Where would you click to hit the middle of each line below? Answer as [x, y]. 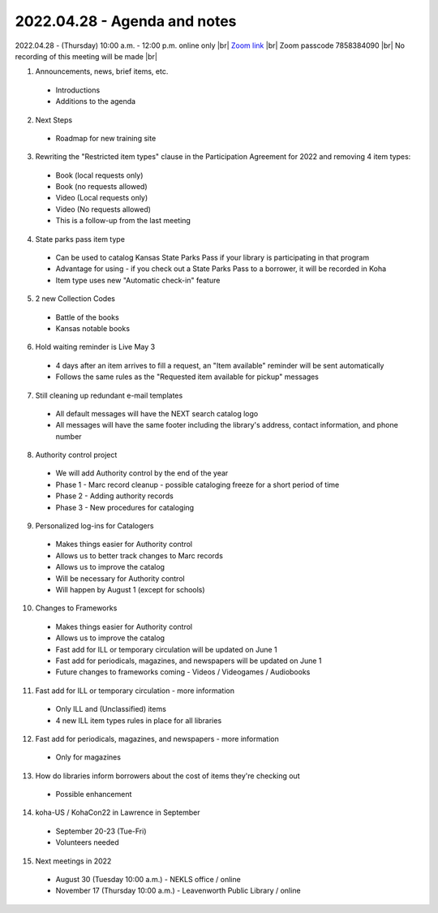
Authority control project [76, 455]
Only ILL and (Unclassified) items [111, 709]
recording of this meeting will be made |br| [86, 56]
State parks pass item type [80, 239]
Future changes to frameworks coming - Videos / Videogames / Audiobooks [183, 672]
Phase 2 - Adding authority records [114, 496]
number [69, 436]
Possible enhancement [94, 795]
